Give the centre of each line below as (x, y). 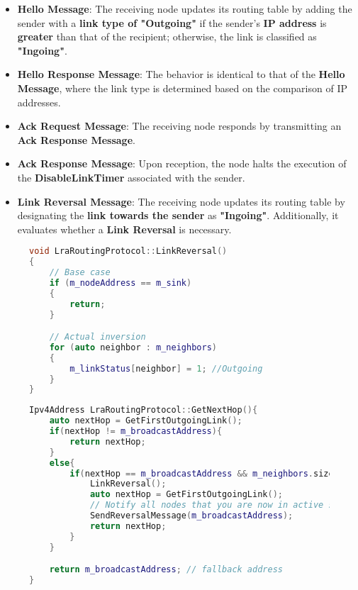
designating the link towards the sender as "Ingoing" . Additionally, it (178, 215)
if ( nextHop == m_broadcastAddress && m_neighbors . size (202, 473)
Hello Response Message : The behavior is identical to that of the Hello (181, 74)
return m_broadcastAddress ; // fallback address (166, 570)
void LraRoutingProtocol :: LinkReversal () (128, 251)
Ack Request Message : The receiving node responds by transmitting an (179, 126)
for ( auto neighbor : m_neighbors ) (133, 347)
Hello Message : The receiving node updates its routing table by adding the (185, 9)
